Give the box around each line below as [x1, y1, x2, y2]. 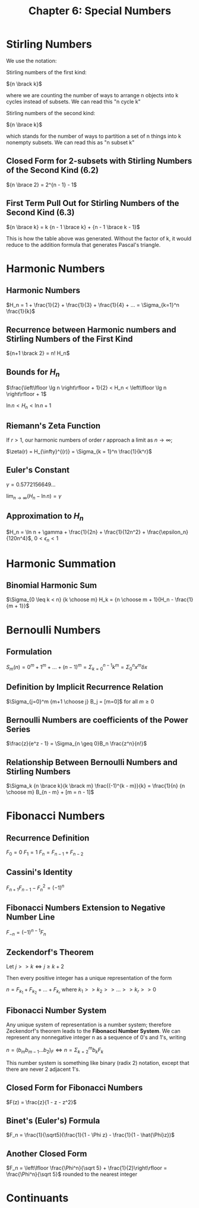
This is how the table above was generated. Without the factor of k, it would [6, 234, 192, 242]
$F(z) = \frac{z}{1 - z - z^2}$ [6, 1098, 77, 1105]
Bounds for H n [6, 367, 60, 378]
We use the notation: [6, 57, 57, 64]
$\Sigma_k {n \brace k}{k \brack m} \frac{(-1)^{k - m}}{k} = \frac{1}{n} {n [6, 782, 185, 790]
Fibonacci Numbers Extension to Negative [6, 902, 166, 912]
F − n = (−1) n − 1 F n [6, 928, 46, 937]
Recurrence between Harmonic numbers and [6, 325, 176, 335]
